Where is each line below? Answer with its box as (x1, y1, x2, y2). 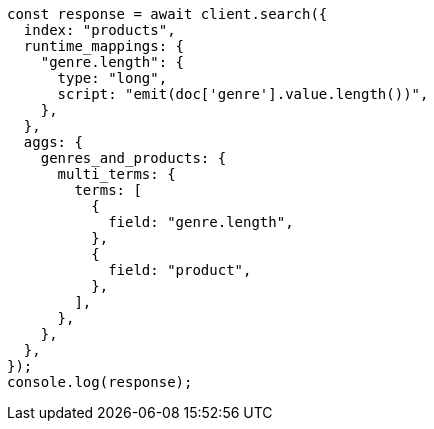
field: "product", (108, 262, 252, 278)
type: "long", (57, 70, 168, 86)
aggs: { (23, 134, 83, 150)
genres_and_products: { (40, 150, 227, 166)
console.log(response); (7, 374, 193, 390)
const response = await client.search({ (7, 6, 328, 22)
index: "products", (23, 22, 176, 38)
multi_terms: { (57, 166, 176, 182)
